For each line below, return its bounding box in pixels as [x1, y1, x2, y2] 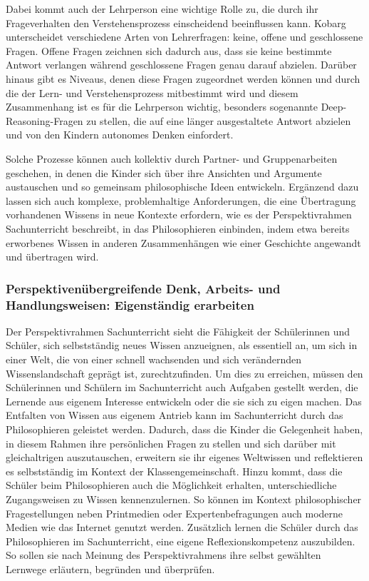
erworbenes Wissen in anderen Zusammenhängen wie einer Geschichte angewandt [6, 235, 361, 250]
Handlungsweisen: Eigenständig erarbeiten [6, 295, 254, 313]
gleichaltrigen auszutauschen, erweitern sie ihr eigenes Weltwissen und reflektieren [6, 450, 363, 465]
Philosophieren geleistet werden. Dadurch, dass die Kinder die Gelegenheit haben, [6, 421, 363, 436]
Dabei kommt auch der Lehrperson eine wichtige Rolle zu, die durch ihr [6, 1, 318, 16]
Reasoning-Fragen [6, 113, 83, 128]
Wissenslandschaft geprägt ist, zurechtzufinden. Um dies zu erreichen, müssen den [6, 365, 363, 380]
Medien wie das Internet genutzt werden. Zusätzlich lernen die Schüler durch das [6, 520, 358, 535]
